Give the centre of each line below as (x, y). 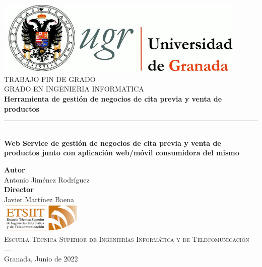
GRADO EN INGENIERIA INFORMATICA (74, 89)
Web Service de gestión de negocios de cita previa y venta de (113, 143)
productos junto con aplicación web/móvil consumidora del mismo (122, 153)
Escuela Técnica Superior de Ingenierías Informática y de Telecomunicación (127, 239)
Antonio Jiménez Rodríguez (47, 179)
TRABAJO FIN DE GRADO (50, 79)
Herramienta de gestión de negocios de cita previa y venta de (113, 98)
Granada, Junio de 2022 (41, 259)
